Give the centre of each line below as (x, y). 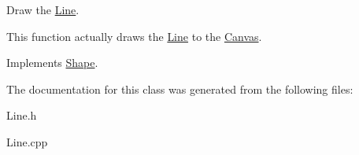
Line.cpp (27, 141)
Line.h (22, 115)
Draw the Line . (43, 9)
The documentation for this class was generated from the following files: (180, 89)
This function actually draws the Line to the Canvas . (134, 36)
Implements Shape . (52, 63)
